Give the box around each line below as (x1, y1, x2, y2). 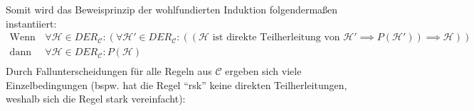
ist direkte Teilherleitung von (212, 33, 340, 43)
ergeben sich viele (225, 64, 302, 78)
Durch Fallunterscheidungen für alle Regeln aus (6, 64, 212, 78)
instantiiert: (6, 16, 57, 30)
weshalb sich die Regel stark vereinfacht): (6, 91, 186, 106)
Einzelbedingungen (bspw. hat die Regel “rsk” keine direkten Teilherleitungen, (6, 77, 347, 92)
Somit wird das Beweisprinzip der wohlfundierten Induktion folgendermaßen (6, 2, 338, 16)
